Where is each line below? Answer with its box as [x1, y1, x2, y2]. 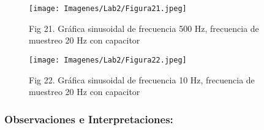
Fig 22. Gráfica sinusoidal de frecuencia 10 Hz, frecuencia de [29, 73, 255, 86]
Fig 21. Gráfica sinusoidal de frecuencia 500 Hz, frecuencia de [29, 21, 259, 34]
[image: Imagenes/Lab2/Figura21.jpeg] [29, 4, 187, 13]
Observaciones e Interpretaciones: [4, 111, 173, 126]
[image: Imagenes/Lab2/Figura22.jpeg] [29, 55, 187, 64]
